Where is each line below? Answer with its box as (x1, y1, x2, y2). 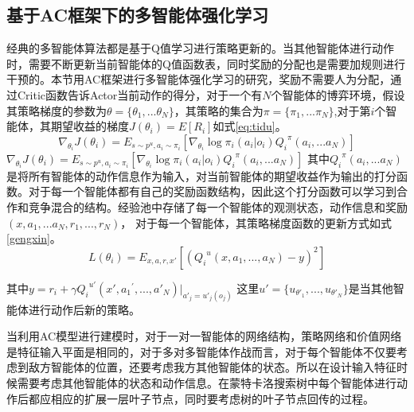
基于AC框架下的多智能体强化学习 (6, 2, 269, 27)
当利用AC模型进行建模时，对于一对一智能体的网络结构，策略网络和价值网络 (6, 328, 402, 344)
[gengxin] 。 (6, 230, 61, 247)
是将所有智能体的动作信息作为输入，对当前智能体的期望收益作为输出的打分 (6, 167, 396, 184)
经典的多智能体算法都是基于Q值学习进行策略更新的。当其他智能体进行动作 (6, 40, 394, 56)
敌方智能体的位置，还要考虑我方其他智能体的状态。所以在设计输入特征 (28, 359, 396, 375)
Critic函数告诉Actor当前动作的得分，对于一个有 (17, 86, 263, 103)
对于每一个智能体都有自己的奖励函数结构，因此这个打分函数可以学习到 (28, 183, 396, 200)
